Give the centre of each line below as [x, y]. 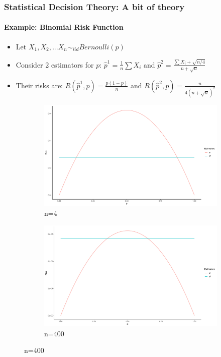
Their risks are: [39, 85]
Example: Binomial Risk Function [64, 27]
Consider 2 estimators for [55, 64]
